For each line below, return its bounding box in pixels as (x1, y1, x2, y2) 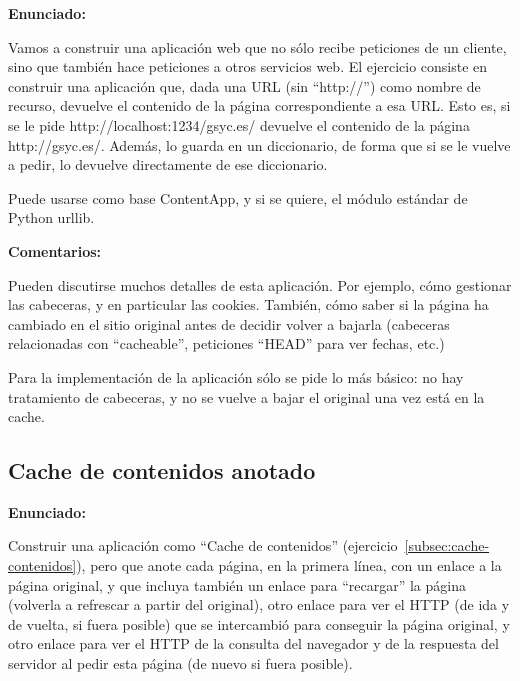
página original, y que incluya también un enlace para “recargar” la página (8, 574, 466, 595)
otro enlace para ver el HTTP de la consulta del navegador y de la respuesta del (8, 633, 499, 654)
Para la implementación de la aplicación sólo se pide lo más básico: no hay (8, 366, 464, 387)
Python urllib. (8, 207, 95, 228)
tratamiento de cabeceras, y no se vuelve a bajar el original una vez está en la (8, 386, 485, 407)
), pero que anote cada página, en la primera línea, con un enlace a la (76, 555, 502, 576)
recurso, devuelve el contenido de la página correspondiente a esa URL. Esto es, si (8, 95, 511, 116)
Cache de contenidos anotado (8, 455, 316, 486)
